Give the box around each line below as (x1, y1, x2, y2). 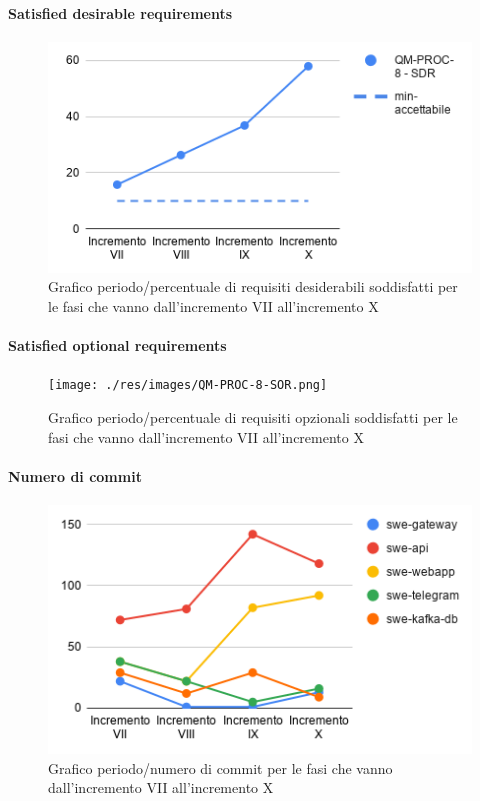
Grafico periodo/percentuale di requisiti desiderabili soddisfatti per (48, 276, 458, 297)
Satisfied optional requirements (8, 335, 227, 356)
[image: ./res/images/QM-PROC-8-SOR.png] (48, 378, 328, 393)
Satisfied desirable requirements (8, 2, 233, 23)
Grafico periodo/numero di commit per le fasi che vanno (48, 757, 393, 778)
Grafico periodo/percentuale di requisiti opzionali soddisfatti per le (48, 407, 458, 428)
